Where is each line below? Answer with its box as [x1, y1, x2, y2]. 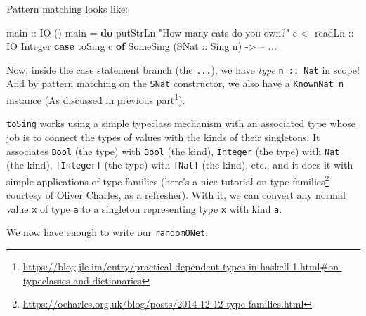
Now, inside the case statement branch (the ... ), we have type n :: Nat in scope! [6, 62, 360, 77]
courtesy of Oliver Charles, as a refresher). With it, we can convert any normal [6, 187, 346, 202]
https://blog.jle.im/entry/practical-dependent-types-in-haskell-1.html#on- [22, 259, 342, 274]
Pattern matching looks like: [6, 1, 128, 15]
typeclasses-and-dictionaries [22, 272, 142, 287]
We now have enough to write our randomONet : [6, 225, 209, 239]
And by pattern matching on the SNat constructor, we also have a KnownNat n [6, 76, 344, 91]
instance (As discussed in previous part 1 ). [6, 91, 185, 107]
